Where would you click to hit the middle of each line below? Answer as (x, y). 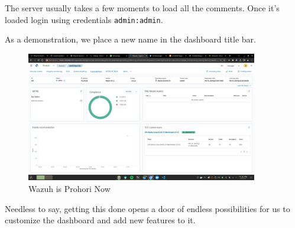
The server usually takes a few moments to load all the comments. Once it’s (142, 8)
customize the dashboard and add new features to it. (100, 220)
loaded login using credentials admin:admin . (84, 19)
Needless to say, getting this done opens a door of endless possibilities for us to (147, 208)
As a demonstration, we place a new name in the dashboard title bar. (130, 39)
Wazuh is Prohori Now (69, 189)
